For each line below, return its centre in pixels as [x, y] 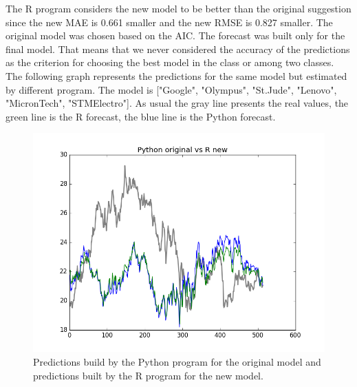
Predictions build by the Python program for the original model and [177, 361]
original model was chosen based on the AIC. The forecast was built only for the [175, 35]
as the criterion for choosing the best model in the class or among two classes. [170, 62]
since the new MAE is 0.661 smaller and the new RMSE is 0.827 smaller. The [169, 22]
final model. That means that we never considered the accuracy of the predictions [178, 49]
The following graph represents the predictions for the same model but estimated [176, 75]
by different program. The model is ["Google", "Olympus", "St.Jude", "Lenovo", [171, 89]
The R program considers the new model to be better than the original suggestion [178, 8]
